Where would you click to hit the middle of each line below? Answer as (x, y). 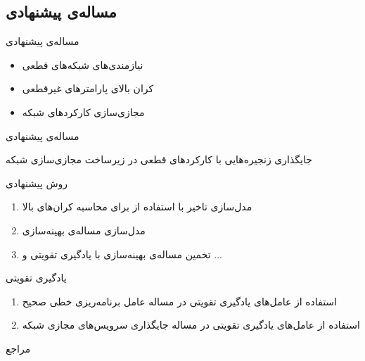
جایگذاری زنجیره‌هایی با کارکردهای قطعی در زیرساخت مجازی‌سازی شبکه (159, 159)
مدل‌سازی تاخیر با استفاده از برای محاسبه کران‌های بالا (137, 207)
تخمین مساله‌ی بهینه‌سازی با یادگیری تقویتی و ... (122, 254)
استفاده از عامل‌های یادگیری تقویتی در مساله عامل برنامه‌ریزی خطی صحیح (179, 301)
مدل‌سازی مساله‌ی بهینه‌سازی (84, 230)
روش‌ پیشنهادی (37, 183)
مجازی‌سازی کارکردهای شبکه (83, 112)
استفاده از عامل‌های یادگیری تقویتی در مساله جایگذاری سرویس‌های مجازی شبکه (191, 325)
